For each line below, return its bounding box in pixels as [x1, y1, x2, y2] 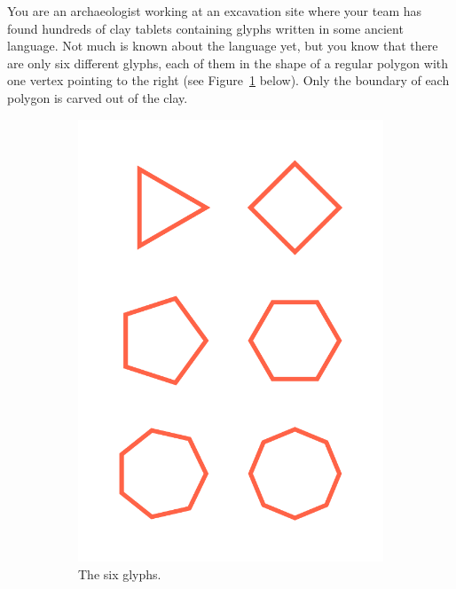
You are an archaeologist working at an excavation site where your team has [7, 2, 422, 20]
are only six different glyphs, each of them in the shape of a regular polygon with [7, 53, 449, 72]
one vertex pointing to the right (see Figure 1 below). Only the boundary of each [7, 71, 450, 90]
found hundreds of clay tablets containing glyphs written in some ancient [7, 19, 404, 37]
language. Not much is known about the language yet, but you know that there [7, 36, 438, 55]
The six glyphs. [78, 565, 161, 584]
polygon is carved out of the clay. [7, 88, 188, 106]
